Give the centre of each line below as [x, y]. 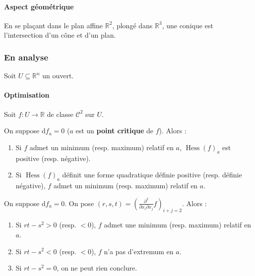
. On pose [79, 203]
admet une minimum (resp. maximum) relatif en [177, 225]
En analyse [26, 57]
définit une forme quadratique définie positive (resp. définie [152, 175]
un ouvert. [58, 76]
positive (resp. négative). [53, 158]
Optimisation [27, 95]
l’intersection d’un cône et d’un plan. [60, 35]
